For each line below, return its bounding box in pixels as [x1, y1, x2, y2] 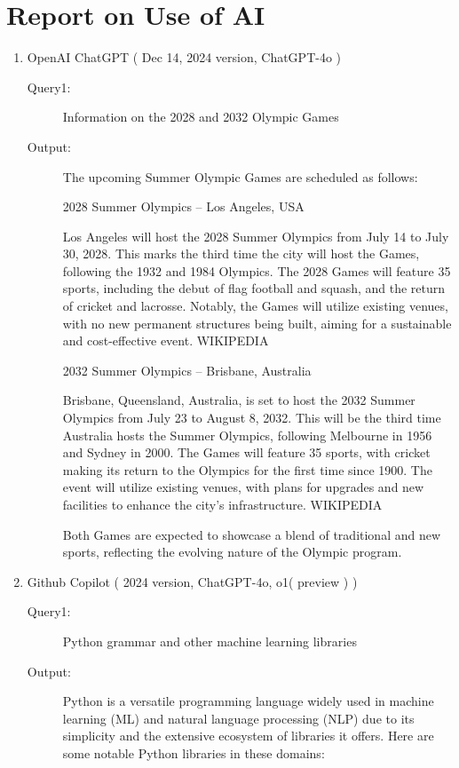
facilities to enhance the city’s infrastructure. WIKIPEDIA [62, 495, 383, 513]
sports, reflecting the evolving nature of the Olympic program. [62, 542, 402, 561]
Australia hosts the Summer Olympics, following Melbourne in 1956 [62, 425, 432, 444]
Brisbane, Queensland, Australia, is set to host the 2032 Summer [62, 391, 415, 409]
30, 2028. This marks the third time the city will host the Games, [62, 244, 420, 263]
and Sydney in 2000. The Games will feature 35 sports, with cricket [62, 443, 431, 462]
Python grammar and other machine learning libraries [62, 631, 357, 650]
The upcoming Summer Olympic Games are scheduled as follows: [62, 167, 418, 186]
